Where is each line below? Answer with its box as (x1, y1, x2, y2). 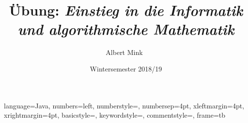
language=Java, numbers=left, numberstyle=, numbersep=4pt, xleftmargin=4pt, (4, 100, 245, 110)
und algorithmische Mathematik (17, 19, 234, 39)
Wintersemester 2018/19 (90, 63, 162, 73)
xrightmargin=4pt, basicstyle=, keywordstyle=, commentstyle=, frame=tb (4, 110, 226, 120)
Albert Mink (106, 47, 143, 57)
